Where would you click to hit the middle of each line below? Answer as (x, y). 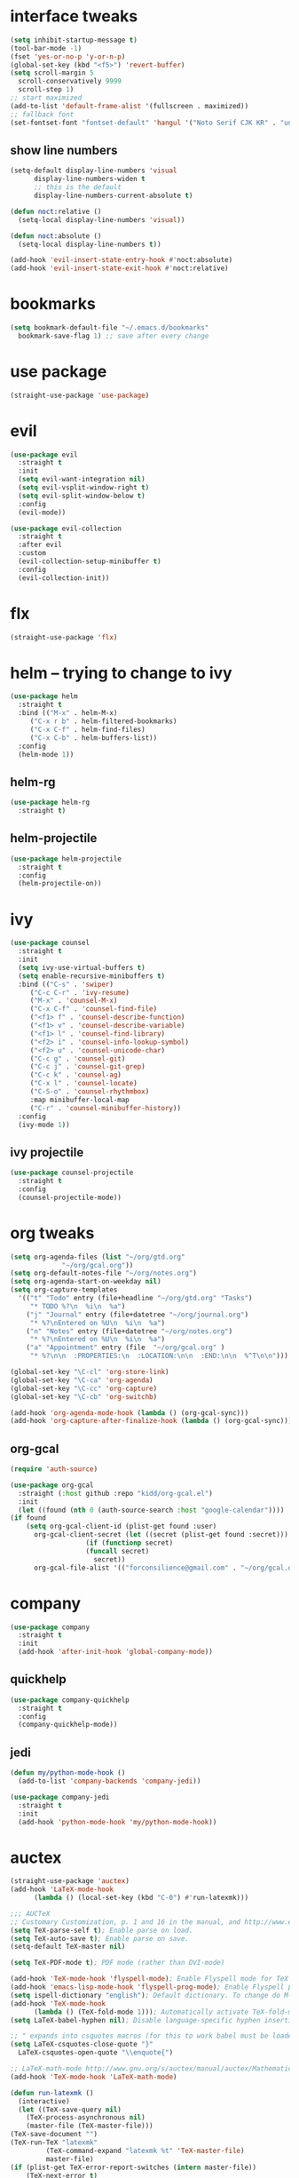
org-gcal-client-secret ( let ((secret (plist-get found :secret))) (161, 1535)
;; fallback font (42, 114)
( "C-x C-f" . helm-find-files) (87, 729)
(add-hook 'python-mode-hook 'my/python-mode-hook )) (118, 1822)
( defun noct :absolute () (56, 236)
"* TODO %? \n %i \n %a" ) (78, 1306)
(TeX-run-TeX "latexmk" (54, 2142)
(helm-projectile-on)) (60, 884)
